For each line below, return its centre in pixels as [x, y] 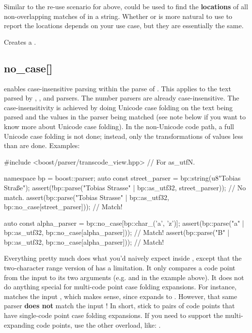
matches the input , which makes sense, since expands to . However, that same [121, 296]
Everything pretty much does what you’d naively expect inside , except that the [123, 258]
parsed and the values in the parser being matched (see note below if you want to [125, 117]
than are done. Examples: [42, 145]
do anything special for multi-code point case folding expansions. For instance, [120, 287]
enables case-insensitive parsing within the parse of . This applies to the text [118, 88]
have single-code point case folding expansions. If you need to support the [113, 315]
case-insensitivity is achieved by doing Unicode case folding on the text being [118, 107]
